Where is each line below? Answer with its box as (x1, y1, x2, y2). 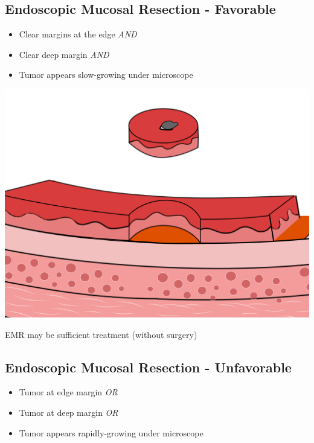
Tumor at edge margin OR (19, 386, 118, 398)
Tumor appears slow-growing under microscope (19, 68, 193, 81)
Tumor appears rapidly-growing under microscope (19, 426, 203, 439)
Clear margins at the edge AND (19, 28, 137, 40)
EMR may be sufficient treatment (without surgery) (5, 328, 197, 340)
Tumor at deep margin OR (19, 406, 118, 418)
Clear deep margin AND (19, 48, 109, 60)
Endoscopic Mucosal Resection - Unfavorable (5, 357, 292, 376)
